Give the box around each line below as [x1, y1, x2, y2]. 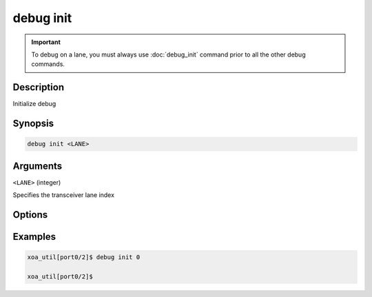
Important [31, 38, 61, 46]
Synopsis [12, 118, 54, 130]
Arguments [12, 160, 63, 172]
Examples [12, 231, 56, 243]
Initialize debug [12, 100, 56, 108]
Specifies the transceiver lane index [12, 191, 115, 199]
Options [12, 209, 48, 221]
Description [12, 81, 65, 93]
